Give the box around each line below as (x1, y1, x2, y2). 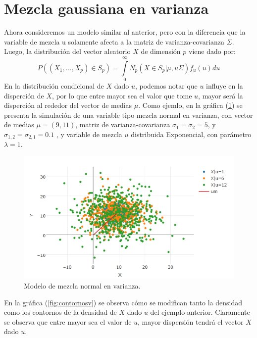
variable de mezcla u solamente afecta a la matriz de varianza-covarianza (4, 36, 225, 47)
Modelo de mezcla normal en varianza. (24, 280, 141, 290)
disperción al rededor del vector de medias (4, 100, 132, 110)
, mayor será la (198, 90, 243, 100)
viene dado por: (189, 46, 236, 56)
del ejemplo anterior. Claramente (150, 307, 250, 317)
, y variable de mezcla (56, 129, 122, 139)
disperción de (4, 90, 44, 100)
